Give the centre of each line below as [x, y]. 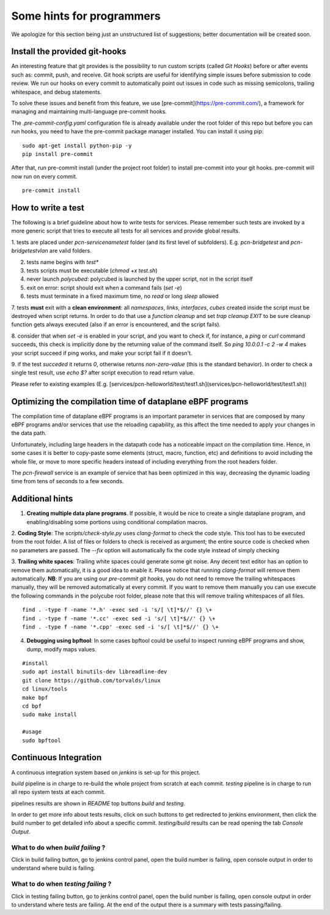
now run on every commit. [44, 176]
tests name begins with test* [63, 262]
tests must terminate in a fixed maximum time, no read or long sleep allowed [123, 296]
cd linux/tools [45, 689]
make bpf [35, 698]
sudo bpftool [42, 740]
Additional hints [42, 499]
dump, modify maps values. [62, 649]
